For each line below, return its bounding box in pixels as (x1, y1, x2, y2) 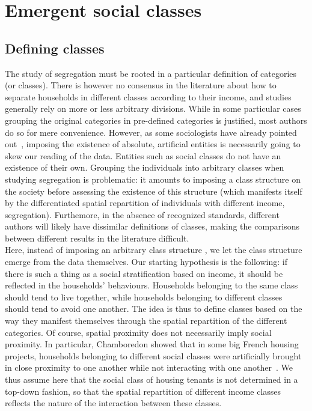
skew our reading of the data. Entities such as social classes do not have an (5, 149, 281, 162)
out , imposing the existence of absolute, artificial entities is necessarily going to (5, 138, 301, 150)
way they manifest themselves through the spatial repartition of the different (5, 314, 287, 327)
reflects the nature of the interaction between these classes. (5, 397, 222, 409)
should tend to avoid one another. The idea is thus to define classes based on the (5, 302, 302, 315)
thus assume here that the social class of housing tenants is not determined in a (5, 373, 298, 386)
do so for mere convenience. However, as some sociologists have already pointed (5, 126, 297, 138)
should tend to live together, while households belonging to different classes (5, 290, 283, 303)
